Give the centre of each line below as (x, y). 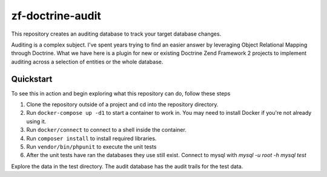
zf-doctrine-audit (56, 16)
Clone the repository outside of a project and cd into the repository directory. (122, 105)
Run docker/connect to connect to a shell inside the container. (107, 130)
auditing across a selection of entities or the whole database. (87, 62)
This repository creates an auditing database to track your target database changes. (116, 34)
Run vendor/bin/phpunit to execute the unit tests (91, 146)
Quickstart (32, 79)
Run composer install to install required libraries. (91, 138)
